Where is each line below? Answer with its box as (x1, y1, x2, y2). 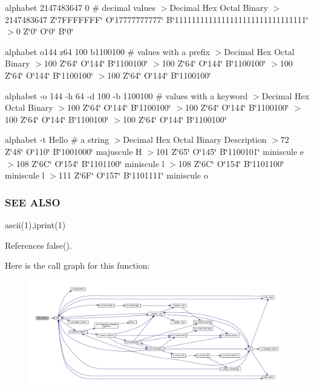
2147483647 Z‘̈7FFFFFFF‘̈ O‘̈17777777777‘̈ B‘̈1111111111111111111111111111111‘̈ (5, 13, 309, 25)
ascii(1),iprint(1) (5, 218, 66, 231)
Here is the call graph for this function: (5, 259, 150, 272)
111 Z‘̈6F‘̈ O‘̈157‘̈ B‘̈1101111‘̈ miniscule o (58, 169, 208, 182)
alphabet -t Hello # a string (5, 133, 110, 146)
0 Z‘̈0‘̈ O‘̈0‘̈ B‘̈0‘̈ (16, 25, 74, 38)
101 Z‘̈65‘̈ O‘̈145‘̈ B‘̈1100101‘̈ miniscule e (155, 145, 304, 157)
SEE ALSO (5, 194, 61, 209)
